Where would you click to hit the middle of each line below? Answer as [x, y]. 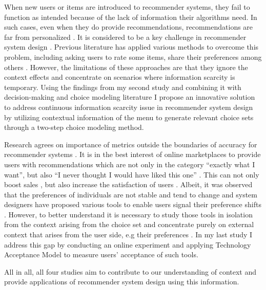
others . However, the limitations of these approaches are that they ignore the [126, 67]
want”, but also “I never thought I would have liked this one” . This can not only [132, 174]
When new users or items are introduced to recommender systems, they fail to [127, 7]
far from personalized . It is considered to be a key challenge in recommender [125, 37]
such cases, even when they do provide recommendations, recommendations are [129, 27]
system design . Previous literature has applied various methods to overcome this [131, 47]
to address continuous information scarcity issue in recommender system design [129, 107]
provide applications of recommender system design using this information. [122, 282]
